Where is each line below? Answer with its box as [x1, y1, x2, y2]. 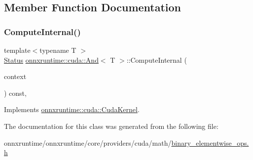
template [4, 45, 31, 55]
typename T [39, 45, 76, 55]
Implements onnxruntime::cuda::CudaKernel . [4, 104, 140, 115]
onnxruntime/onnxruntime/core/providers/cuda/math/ [4, 137, 172, 148]
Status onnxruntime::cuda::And [4, 54, 99, 65]
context [4, 71, 27, 81]
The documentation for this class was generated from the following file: [4, 120, 218, 131]
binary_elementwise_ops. [171, 137, 249, 148]
